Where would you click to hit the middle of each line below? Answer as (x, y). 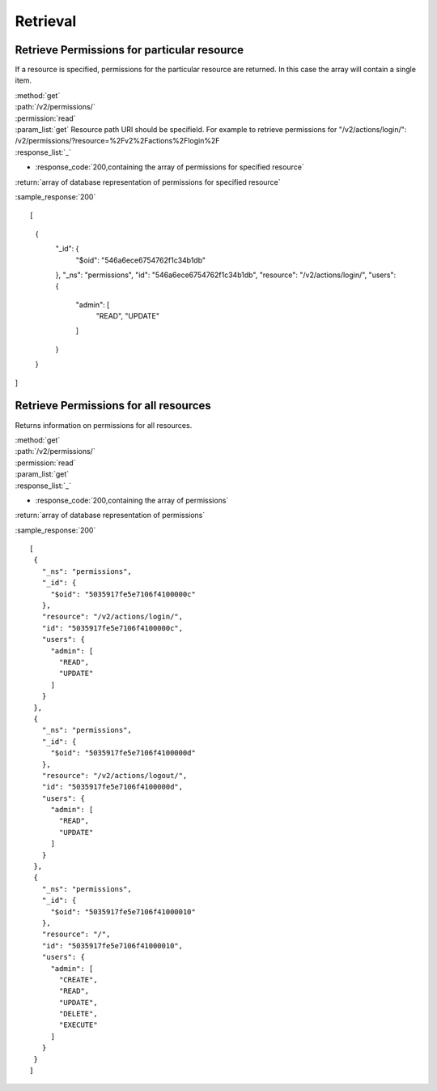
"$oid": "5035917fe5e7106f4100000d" (123, 753)
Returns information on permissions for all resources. (104, 425)
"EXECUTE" (78, 1025)
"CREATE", (78, 980)
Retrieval (46, 21)
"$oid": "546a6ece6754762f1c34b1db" (141, 260)
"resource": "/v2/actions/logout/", (115, 775)
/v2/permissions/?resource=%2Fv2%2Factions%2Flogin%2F (117, 141)
